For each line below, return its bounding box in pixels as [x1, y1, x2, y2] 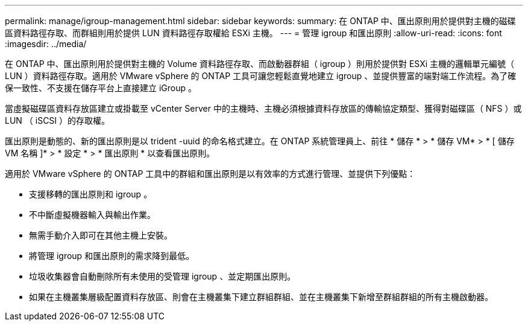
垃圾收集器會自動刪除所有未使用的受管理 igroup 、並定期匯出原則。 [29, 271, 296, 281]
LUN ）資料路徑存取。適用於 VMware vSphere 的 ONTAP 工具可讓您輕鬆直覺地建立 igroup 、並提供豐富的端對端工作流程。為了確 [5, 71, 517, 81]
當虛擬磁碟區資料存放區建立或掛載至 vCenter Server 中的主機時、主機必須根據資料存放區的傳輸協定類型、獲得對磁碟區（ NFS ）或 [5, 103, 522, 113]
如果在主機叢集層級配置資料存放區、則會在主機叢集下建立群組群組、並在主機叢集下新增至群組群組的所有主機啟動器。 [29, 292, 493, 302]
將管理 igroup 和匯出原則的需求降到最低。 [29, 251, 195, 261]
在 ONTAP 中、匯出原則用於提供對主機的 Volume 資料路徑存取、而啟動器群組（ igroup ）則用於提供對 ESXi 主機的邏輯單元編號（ [5, 59, 515, 69]
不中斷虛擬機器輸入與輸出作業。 [29, 209, 156, 220]
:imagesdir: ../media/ [5, 39, 87, 49]
